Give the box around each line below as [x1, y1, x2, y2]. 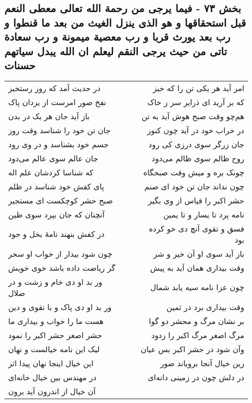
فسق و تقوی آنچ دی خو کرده [148, 222, 244, 234]
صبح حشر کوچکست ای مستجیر [8, 194, 113, 206]
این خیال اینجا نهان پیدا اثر [8, 357, 94, 369]
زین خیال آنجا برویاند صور [160, 357, 244, 369]
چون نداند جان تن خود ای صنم [144, 180, 244, 192]
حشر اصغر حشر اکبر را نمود [8, 329, 103, 341]
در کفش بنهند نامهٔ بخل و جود [8, 228, 105, 240]
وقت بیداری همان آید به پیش [150, 262, 244, 273]
